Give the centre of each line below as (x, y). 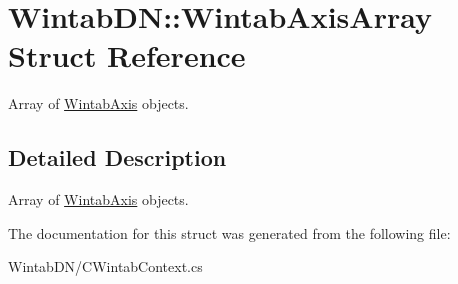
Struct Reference (127, 55)
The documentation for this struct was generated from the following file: (229, 232)
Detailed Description (117, 157)
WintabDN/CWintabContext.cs (105, 266)
